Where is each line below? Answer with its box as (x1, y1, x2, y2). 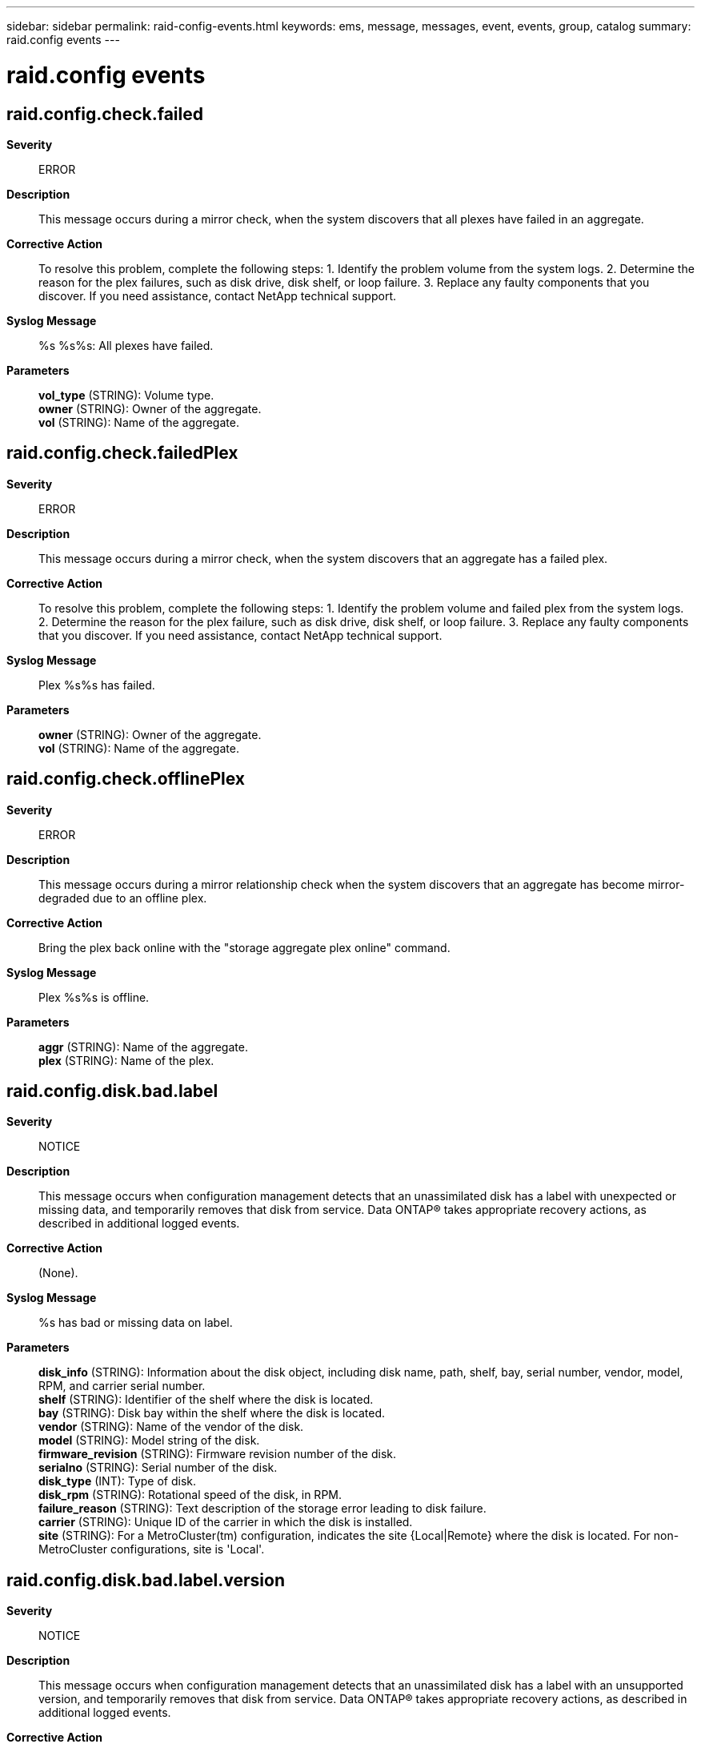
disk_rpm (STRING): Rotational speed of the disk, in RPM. (38, 1488, 342, 1502)
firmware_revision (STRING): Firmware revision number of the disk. (38, 1447, 397, 1461)
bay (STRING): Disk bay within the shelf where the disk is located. (38, 1406, 386, 1421)
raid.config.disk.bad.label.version (6, 1569, 285, 1590)
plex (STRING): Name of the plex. (38, 1053, 214, 1067)
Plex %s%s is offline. (38, 990, 150, 1004)
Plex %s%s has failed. (38, 677, 155, 692)
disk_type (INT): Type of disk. (38, 1474, 197, 1489)
